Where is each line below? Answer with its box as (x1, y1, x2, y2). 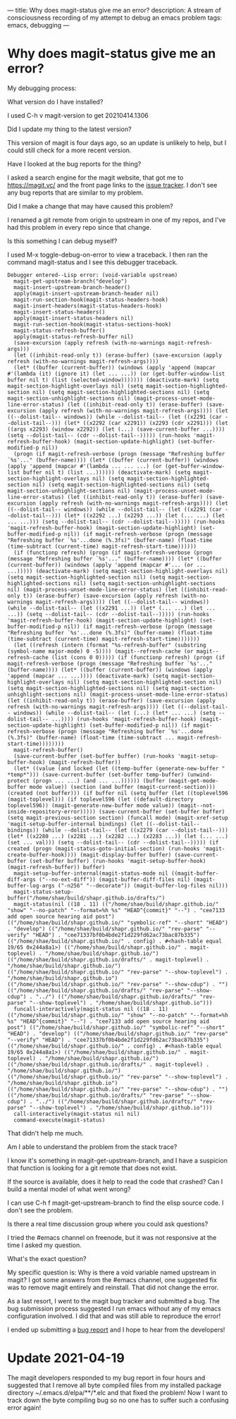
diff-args (7, 876, 37, 883)
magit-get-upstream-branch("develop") (13, 278, 128, 285)
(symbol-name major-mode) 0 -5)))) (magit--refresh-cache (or (7, 648, 194, 655)
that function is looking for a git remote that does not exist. (7, 1163, 178, 1172)
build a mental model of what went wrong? (7, 1184, 131, 1193)
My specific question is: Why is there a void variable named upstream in (7, 1268, 216, 1277)
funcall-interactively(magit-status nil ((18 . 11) (13, 1005, 169, 1012)
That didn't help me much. (7, 1129, 84, 1137)
